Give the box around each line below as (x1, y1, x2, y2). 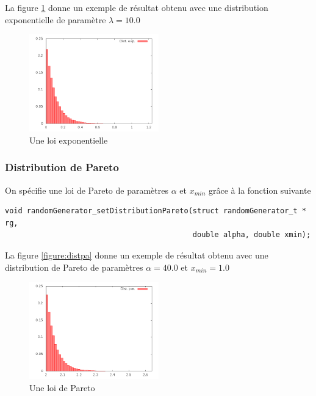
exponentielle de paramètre (5, 13, 106, 26)
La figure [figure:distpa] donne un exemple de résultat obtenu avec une (5, 248, 268, 261)
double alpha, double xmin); (192, 230, 311, 240)
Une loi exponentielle (29, 133, 108, 146)
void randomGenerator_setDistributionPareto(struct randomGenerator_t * (5, 207, 306, 216)
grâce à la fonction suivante (208, 183, 311, 196)
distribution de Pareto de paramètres (5, 260, 143, 273)
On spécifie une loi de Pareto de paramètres (5, 183, 169, 196)
